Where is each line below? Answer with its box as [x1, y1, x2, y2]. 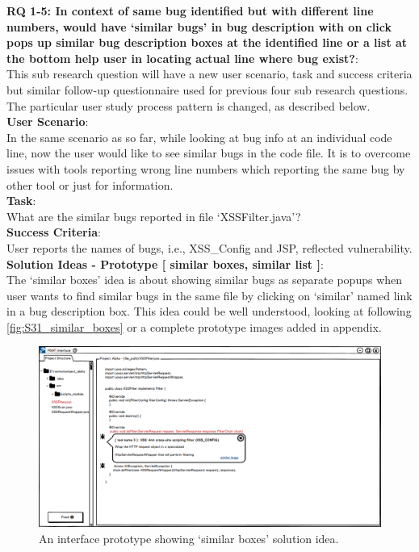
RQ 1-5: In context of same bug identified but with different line [6, 2, 374, 19]
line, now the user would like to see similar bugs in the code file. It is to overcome [6, 144, 411, 161]
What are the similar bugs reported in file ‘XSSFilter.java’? [6, 207, 301, 224]
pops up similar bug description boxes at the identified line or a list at [6, 34, 408, 51]
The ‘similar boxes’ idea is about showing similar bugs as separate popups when [6, 271, 403, 288]
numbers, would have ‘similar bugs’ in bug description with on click [6, 18, 392, 35]
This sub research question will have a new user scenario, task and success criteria [6, 65, 413, 82]
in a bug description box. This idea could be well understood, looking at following [6, 303, 412, 320]
